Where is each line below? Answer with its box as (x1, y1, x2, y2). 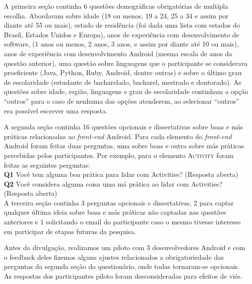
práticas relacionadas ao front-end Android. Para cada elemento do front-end (4, 131, 232, 141)
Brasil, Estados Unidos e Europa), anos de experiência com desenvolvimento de (4, 29, 239, 39)
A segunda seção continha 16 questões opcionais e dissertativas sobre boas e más (4, 122, 243, 132)
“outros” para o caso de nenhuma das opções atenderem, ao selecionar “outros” (4, 95, 239, 106)
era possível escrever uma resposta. (4, 105, 108, 115)
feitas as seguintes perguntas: (4, 159, 90, 170)
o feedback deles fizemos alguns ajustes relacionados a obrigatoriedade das (4, 252, 224, 262)
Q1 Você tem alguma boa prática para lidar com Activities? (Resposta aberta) (4, 169, 238, 179)
